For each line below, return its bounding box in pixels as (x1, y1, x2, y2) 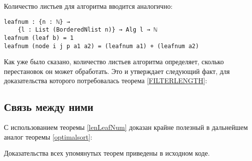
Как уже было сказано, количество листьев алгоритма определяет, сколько (4, 56, 224, 67)
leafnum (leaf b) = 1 (4, 34, 74, 41)
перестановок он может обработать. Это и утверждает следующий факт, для (4, 66, 230, 76)
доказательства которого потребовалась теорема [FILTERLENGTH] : (4, 75, 207, 86)
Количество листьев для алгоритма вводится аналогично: (4, 1, 173, 11)
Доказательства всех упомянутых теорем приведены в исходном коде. (4, 148, 210, 158)
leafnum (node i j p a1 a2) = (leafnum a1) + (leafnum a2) (4, 42, 199, 50)
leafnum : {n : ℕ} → (4, 18, 71, 25)
